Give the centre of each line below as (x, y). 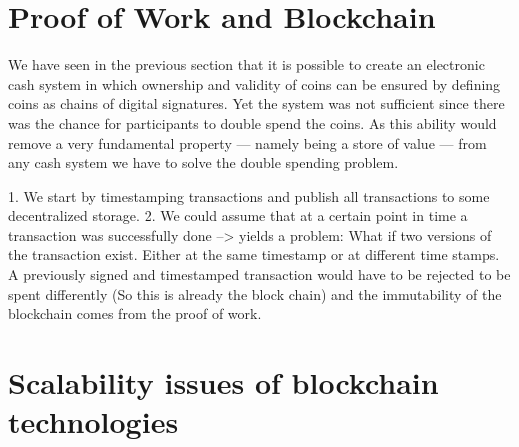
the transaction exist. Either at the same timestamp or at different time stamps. (254, 254)
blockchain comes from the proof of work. (135, 313)
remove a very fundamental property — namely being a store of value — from (247, 142)
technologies (93, 421)
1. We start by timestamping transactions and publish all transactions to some (249, 195)
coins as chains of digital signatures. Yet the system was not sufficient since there (256, 103)
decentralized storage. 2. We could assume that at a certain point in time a (238, 215)
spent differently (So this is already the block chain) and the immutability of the (255, 293)
